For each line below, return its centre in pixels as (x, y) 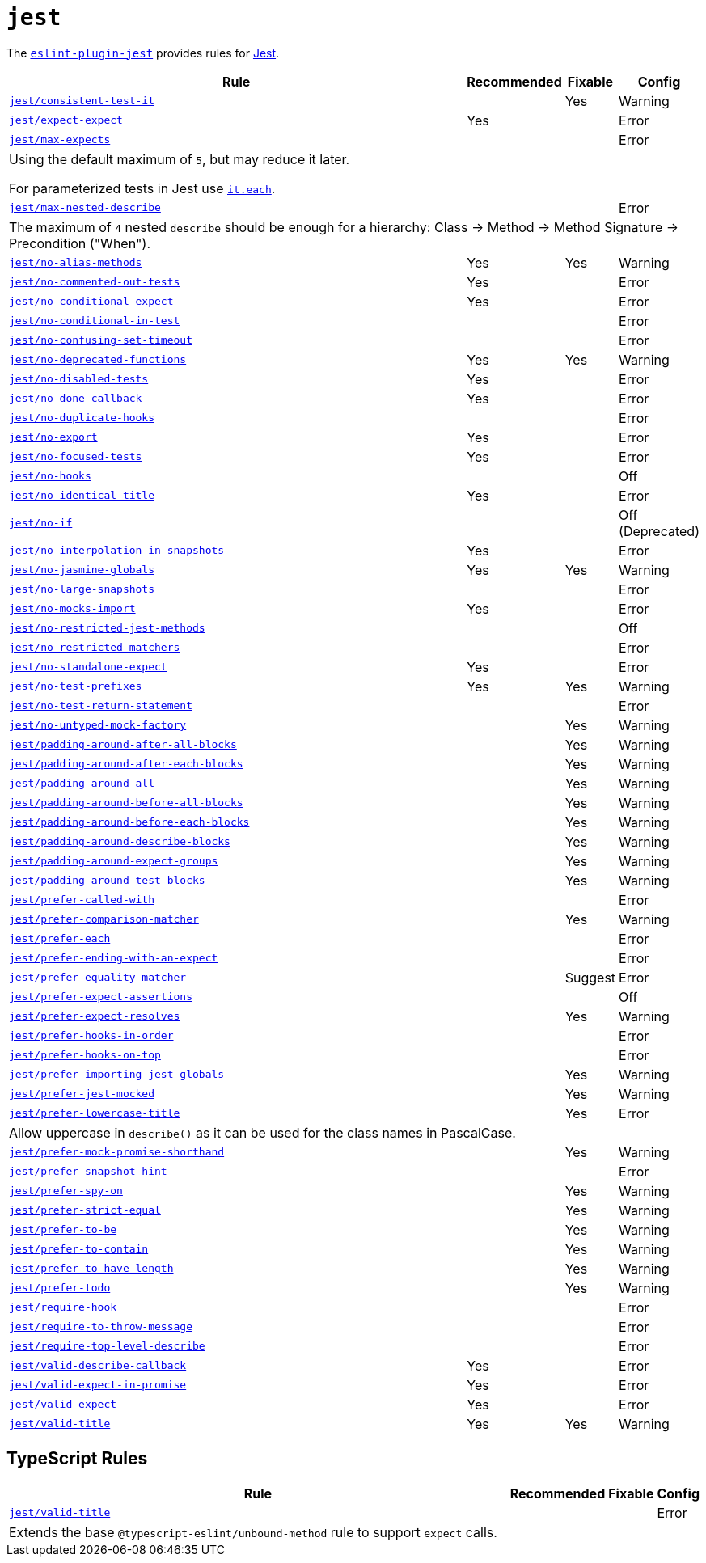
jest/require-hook (63, 1307)
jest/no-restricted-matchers (95, 648)
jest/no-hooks (50, 476)
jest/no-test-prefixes (76, 686)
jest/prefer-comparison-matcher (104, 919)
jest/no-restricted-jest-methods (107, 628)
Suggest (590, 977)
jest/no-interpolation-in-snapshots (117, 551)
